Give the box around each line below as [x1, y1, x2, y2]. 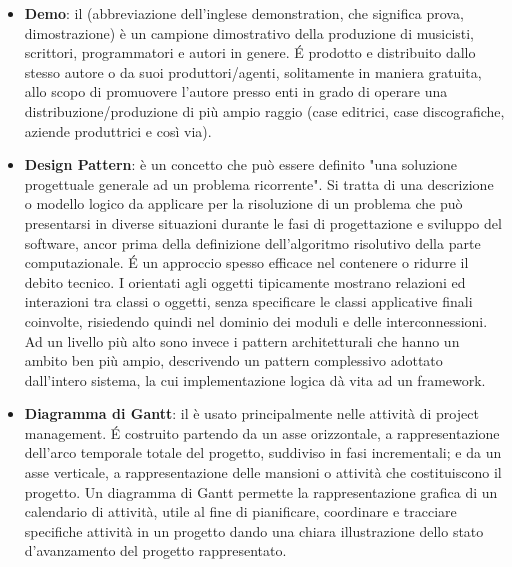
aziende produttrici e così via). [24, 120, 212, 141]
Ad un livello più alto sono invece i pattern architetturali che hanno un [24, 330, 460, 351]
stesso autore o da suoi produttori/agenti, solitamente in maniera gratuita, [24, 61, 482, 82]
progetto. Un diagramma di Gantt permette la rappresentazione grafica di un [24, 481, 498, 502]
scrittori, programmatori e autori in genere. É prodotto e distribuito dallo [24, 42, 476, 63]
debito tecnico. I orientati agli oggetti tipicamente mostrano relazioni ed [24, 271, 466, 292]
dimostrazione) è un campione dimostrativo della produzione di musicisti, [24, 22, 475, 43]
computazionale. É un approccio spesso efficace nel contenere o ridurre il [24, 252, 469, 273]
